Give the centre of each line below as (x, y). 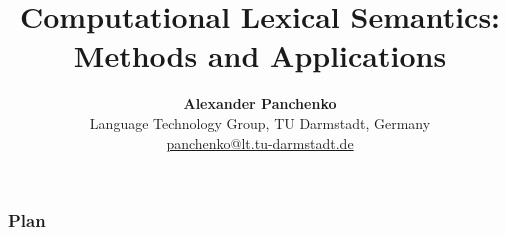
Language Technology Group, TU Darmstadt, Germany (260, 122)
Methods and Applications (260, 55)
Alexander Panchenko (260, 103)
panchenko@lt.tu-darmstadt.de (260, 142)
